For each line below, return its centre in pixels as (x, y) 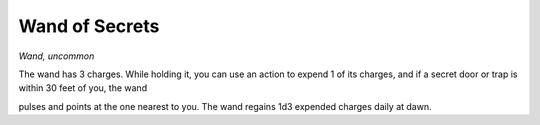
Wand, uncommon (56, 56)
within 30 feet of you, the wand (83, 88)
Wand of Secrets (89, 26)
